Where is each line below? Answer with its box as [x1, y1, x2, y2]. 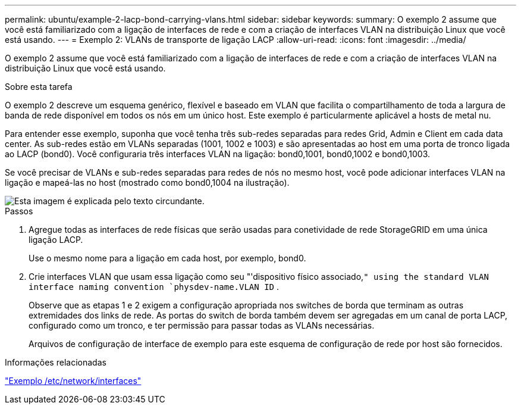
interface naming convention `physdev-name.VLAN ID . [29, 282, 279, 292]
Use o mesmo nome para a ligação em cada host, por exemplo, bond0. [29, 253, 306, 263]
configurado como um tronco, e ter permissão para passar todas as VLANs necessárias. [29, 320, 375, 330]
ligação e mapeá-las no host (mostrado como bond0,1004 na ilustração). [5, 177, 290, 188]
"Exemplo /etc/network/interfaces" [5, 376, 142, 386]
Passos [5, 206, 33, 216]
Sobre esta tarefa [5, 82, 73, 92]
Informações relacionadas [5, 357, 106, 367]
